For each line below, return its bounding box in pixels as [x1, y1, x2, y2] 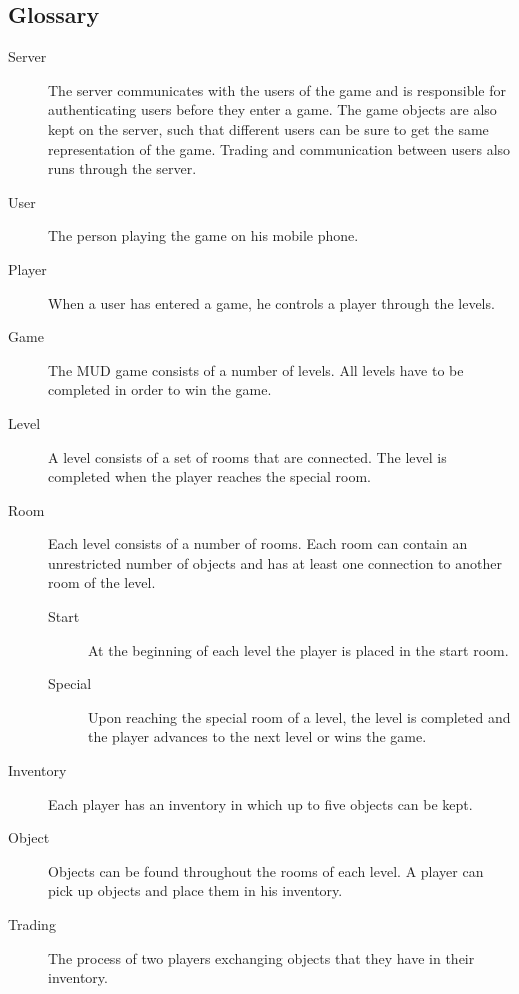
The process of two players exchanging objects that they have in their [48, 947, 475, 968]
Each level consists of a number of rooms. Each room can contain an [48, 533, 468, 554]
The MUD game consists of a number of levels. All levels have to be [48, 359, 464, 380]
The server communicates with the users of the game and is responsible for [48, 79, 507, 100]
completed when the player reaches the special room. [48, 466, 372, 487]
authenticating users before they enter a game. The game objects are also [48, 99, 497, 120]
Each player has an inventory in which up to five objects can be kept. [48, 793, 473, 814]
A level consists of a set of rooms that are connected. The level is [48, 446, 447, 467]
